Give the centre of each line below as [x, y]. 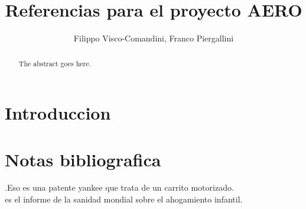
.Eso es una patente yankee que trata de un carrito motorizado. [119, 187]
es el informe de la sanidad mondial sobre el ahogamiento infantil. [124, 199]
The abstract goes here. [55, 63]
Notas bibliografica [83, 159]
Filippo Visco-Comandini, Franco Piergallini [154, 38]
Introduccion [58, 113]
